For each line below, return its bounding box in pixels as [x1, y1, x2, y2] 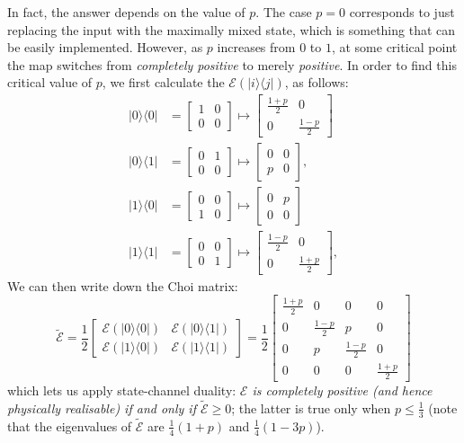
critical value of [7, 73, 93, 92]
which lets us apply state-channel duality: [7, 381, 236, 400]
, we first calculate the [102, 73, 225, 92]
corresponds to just [349, 3, 455, 21]
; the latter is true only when [231, 398, 391, 417]
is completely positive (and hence [252, 381, 433, 400]
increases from [217, 38, 296, 57]
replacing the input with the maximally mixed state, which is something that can [7, 20, 456, 39]
